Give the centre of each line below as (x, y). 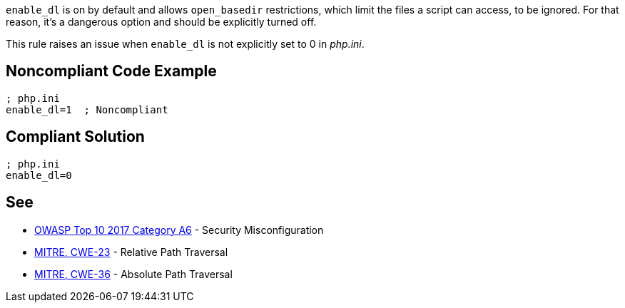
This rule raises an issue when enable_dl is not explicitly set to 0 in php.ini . (185, 44)
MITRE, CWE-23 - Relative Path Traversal (131, 252)
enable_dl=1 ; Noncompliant (87, 109)
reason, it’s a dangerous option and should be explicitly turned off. (161, 22)
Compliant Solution (75, 137)
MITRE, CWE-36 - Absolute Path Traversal (133, 274)
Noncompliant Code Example (111, 71)
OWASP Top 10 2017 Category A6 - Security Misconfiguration (179, 230)
